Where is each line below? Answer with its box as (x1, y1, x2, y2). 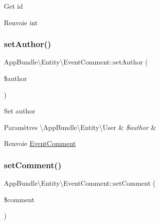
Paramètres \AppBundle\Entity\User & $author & (4, 122, 157, 132)
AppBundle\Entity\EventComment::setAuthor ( (4, 57, 148, 67)
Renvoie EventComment (4, 138, 76, 148)
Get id (4, 1, 23, 11)
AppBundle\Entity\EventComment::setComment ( (4, 178, 156, 188)
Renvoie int (4, 17, 38, 27)
